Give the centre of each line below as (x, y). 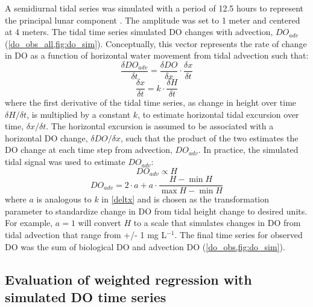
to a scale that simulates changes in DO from (217, 223)
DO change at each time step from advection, (89, 150)
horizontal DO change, (46, 137)
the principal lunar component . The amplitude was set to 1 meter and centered (153, 20)
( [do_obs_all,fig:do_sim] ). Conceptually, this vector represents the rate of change (156, 43)
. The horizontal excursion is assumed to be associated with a (160, 126)
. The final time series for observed (239, 234)
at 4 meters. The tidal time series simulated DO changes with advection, (139, 32)
